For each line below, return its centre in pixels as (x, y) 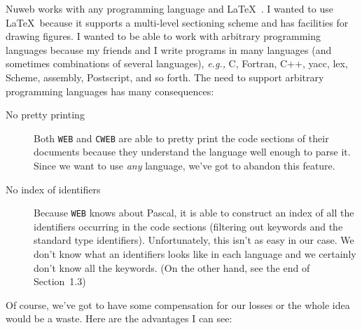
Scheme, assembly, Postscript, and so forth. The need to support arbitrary (165, 77)
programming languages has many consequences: (110, 91)
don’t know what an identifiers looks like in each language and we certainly (195, 254)
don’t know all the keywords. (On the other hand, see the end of (172, 267)
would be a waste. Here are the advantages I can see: (119, 318)
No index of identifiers (53, 189)
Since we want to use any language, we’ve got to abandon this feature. (185, 165)
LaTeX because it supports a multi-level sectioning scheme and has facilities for (177, 22)
